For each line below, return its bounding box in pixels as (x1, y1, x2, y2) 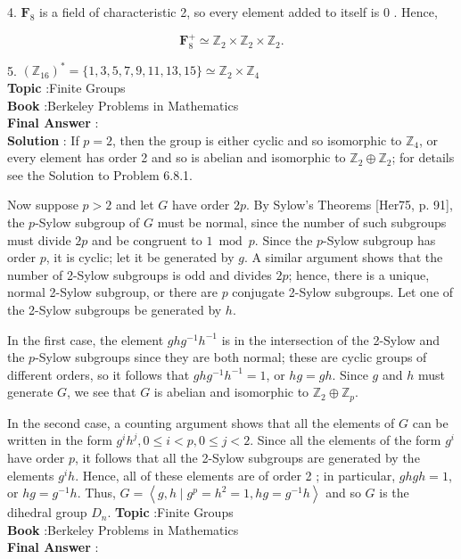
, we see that (67, 382, 136, 401)
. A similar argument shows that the (243, 248, 443, 267)
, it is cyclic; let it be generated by (45, 248, 235, 267)
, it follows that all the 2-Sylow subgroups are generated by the (74, 448, 420, 467)
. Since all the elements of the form (250, 431, 441, 449)
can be (412, 413, 449, 432)
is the (379, 483, 409, 502)
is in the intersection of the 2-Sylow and (221, 330, 440, 349)
